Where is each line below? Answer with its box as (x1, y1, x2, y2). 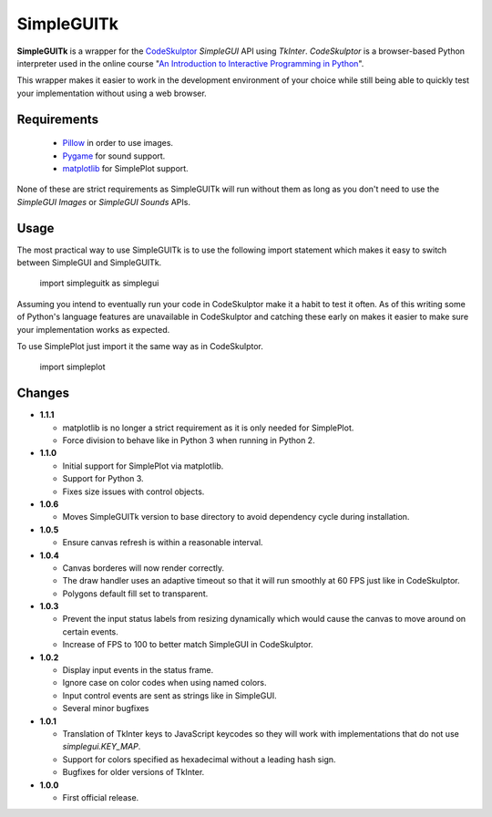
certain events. (62, 626, 118, 637)
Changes (16, 386, 70, 401)
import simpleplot (39, 361, 106, 373)
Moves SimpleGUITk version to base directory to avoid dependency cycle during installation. (62, 512, 410, 522)
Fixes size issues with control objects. (62, 486, 205, 497)
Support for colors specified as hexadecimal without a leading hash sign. (62, 753, 336, 765)
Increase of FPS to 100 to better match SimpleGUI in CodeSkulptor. (62, 639, 313, 650)
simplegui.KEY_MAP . (62, 741, 141, 752)
